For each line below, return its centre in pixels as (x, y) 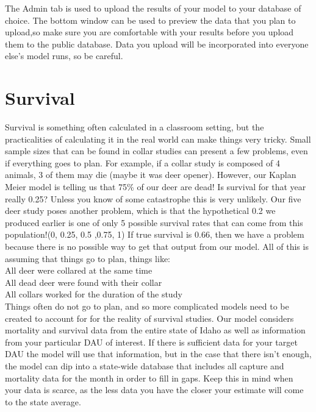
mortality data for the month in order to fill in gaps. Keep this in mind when (149, 378)
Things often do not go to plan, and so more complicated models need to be (147, 306)
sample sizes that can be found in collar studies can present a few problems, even (156, 151)
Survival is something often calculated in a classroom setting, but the (135, 127)
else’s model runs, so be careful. (64, 56)
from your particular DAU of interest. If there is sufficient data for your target (151, 342)
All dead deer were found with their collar (84, 282)
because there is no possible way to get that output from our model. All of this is (157, 247)
